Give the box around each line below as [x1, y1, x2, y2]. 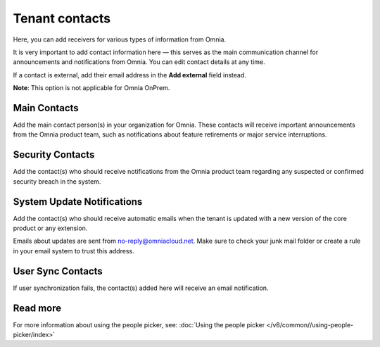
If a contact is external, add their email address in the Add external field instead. [13, 70, 246, 79]
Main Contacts [13, 102, 79, 114]
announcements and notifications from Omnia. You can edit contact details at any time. [13, 58, 265, 66]
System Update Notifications [13, 196, 143, 208]
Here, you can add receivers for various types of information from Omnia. [13, 35, 227, 44]
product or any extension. [13, 224, 88, 232]
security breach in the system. [13, 177, 101, 186]
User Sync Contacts [13, 265, 103, 277]
